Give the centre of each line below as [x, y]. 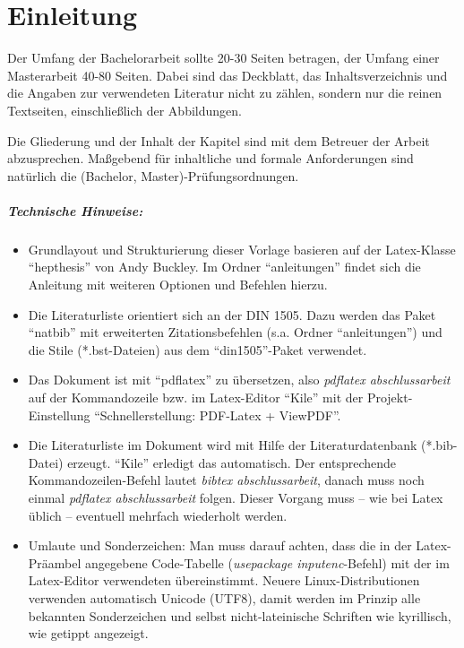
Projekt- [390, 397]
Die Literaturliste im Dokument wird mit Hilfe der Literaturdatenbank [223, 445]
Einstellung [59, 415]
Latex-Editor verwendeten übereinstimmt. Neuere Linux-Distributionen [224, 580]
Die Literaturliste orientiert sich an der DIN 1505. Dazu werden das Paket [232, 314]
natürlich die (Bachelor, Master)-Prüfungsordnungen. [153, 175]
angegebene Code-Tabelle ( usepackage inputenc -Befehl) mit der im [267, 562]
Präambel [55, 562]
